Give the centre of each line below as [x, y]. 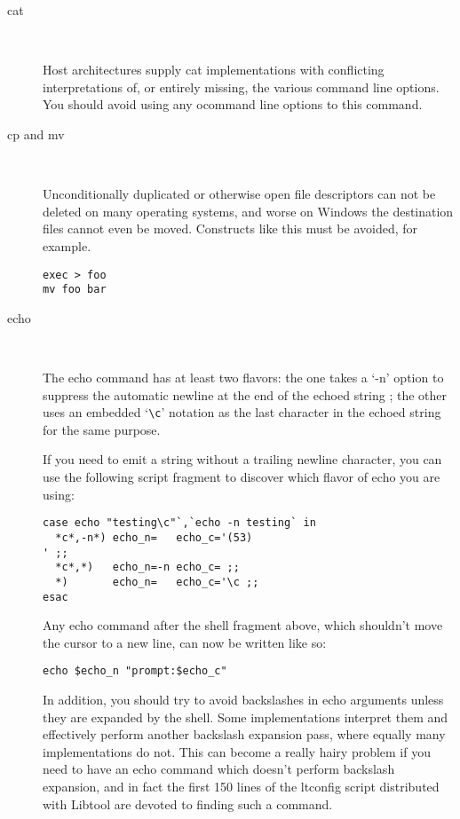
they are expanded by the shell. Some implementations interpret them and [246, 717]
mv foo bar [75, 290]
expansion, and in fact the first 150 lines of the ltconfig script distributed [241, 786]
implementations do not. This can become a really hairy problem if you [237, 751]
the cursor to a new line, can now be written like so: [185, 642]
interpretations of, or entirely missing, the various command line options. [241, 87]
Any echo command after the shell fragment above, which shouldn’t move [243, 625]
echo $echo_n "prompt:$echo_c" [135, 671]
